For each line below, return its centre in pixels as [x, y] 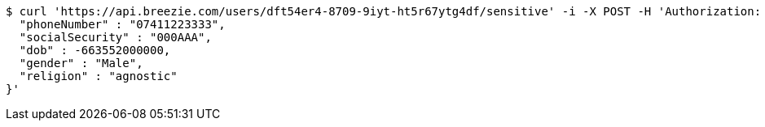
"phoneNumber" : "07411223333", [122, 24]
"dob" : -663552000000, [95, 50]
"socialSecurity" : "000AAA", [115, 37]
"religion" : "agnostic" [98, 76]
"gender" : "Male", [81, 63]
